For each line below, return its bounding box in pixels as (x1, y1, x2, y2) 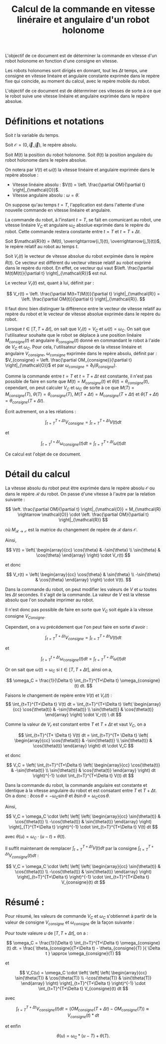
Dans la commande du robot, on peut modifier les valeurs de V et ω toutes (5, 586, 157, 592)
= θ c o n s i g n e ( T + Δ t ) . (5, 397, 45, 405)
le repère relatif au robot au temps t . (5, 243, 79, 249)
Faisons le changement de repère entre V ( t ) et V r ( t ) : (5, 692, 112, 699)
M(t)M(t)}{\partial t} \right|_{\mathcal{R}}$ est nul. (5, 270, 108, 276)
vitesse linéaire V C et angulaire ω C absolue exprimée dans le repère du (5, 222, 150, 229)
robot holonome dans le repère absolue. (5, 157, 87, 163)
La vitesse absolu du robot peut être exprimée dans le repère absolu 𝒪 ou (5, 485, 155, 491)
